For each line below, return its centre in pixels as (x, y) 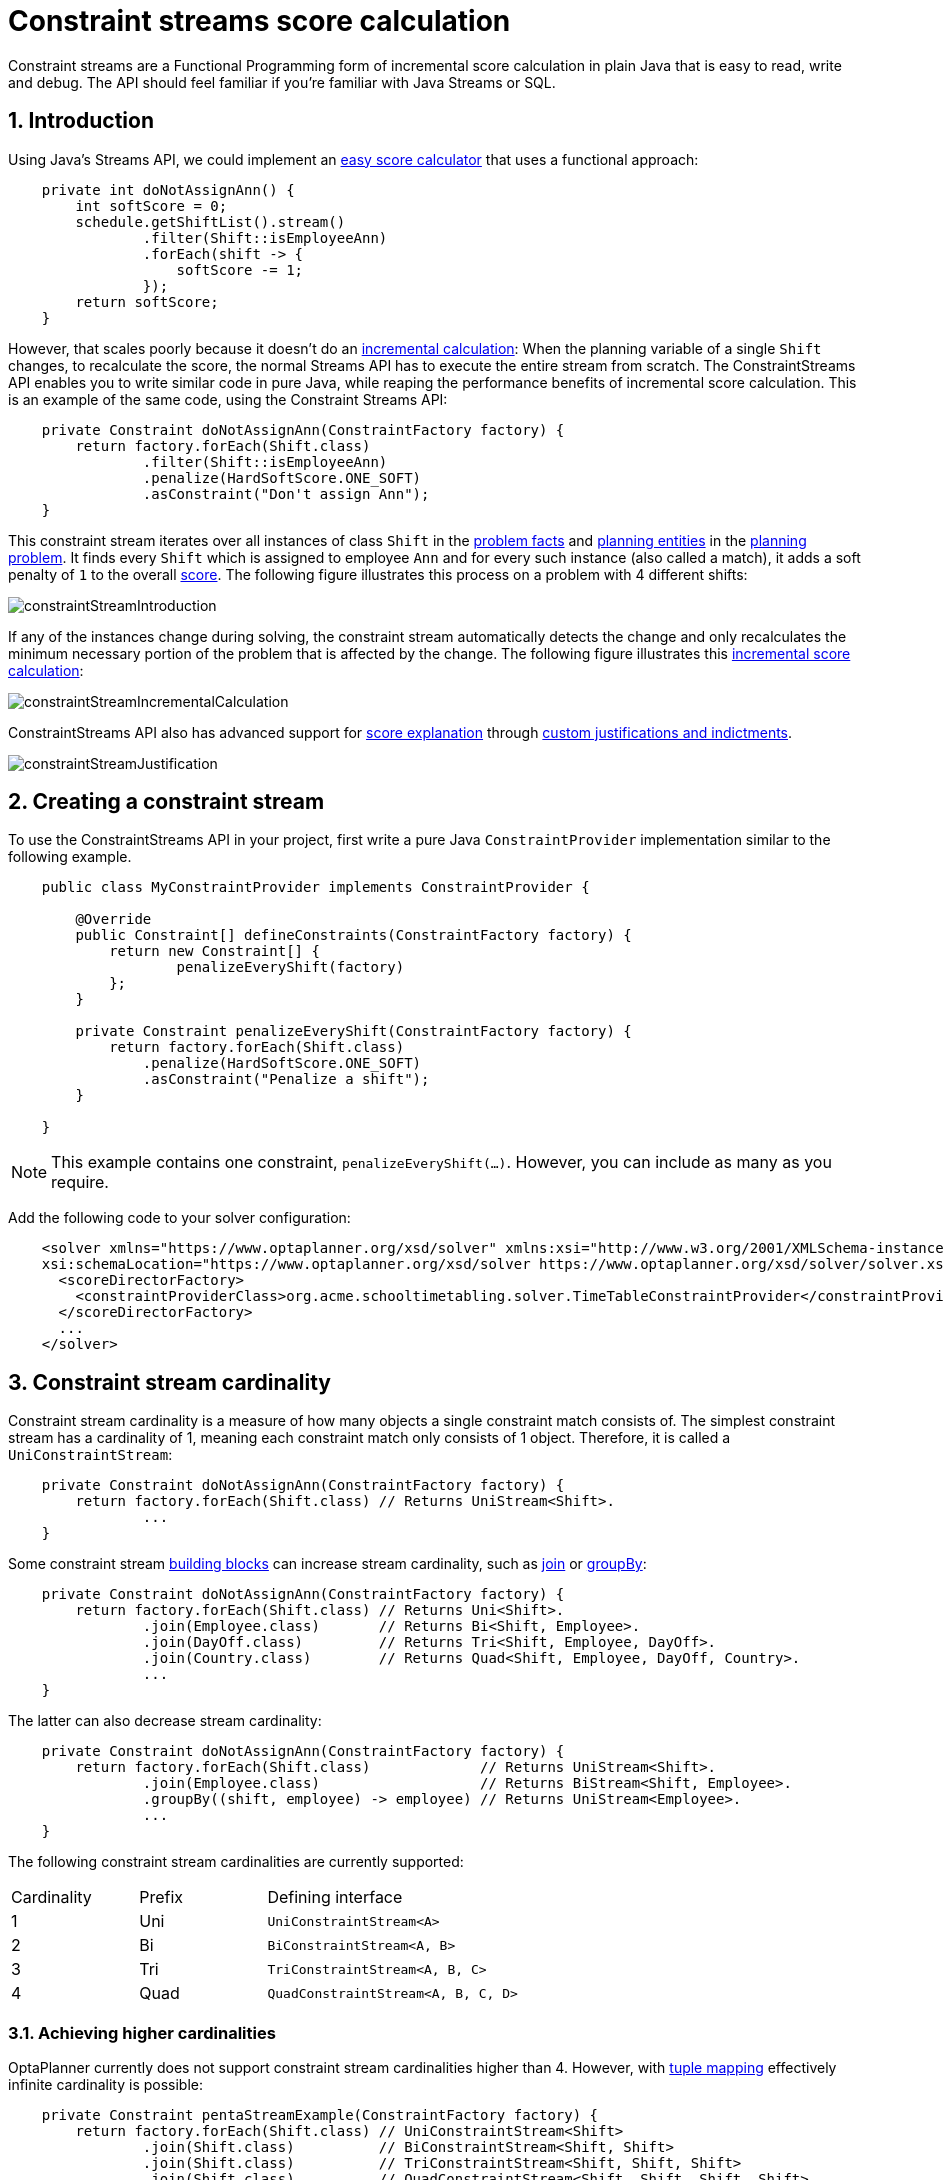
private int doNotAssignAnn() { (168, 189)
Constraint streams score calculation (259, 21)
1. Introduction (81, 121)
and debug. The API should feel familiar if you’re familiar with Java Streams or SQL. (282, 82)
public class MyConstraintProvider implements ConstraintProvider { (315, 887)
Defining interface (335, 1897)
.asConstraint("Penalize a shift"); (286, 1079)
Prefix (161, 1897)
